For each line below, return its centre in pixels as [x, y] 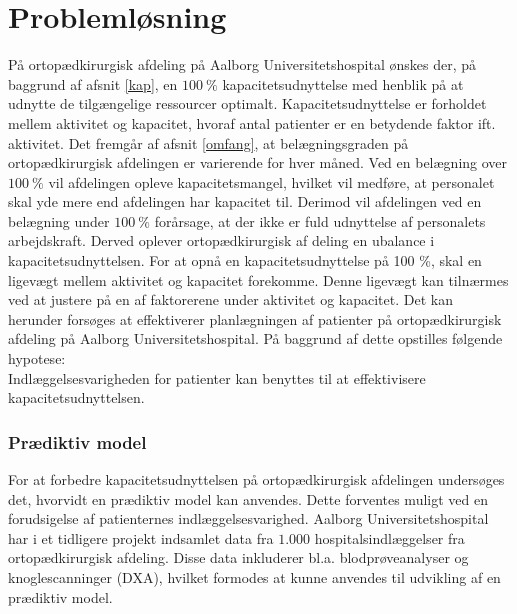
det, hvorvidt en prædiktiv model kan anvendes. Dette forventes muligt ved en [248, 498]
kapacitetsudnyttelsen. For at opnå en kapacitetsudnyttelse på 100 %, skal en [245, 260]
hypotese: [37, 358]
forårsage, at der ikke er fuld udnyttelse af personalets [320, 220]
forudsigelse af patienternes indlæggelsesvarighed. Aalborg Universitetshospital [248, 518]
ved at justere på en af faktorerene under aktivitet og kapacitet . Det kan [230, 299]
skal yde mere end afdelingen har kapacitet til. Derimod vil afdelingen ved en [245, 201]
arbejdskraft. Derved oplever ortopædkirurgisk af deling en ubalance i [221, 240]
